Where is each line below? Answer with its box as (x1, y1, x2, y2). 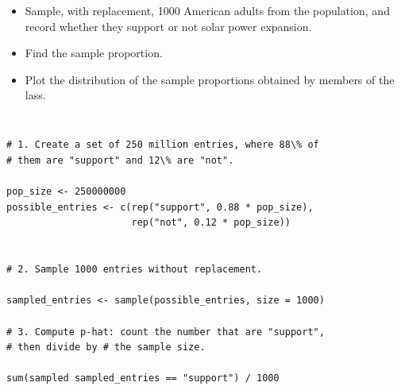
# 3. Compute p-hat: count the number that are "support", (6, 326, 325, 338)
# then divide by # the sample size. (6, 342, 206, 353)
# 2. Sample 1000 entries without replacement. (6, 264, 263, 276)
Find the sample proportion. (25, 44, 163, 61)
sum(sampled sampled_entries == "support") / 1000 (6, 373, 280, 384)
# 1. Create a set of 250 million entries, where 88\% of (6, 139, 319, 151)
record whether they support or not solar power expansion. (25, 17, 312, 34)
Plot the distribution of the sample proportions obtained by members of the (25, 71, 395, 87)
